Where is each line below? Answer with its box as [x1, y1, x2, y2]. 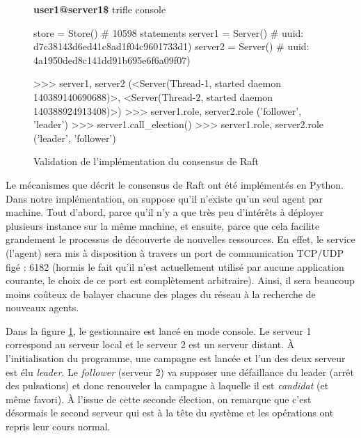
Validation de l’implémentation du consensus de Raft [33, 154, 259, 169]
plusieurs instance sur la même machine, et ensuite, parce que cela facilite [6, 218, 320, 233]
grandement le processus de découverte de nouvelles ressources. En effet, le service [6, 232, 355, 247]
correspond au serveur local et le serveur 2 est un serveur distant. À [6, 337, 295, 352]
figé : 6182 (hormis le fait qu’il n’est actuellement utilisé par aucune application [6, 259, 344, 274]
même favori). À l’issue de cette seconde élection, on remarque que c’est [6, 391, 312, 406]
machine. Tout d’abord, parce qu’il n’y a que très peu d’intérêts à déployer [6, 205, 324, 219]
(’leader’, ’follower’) [33, 130, 116, 145]
